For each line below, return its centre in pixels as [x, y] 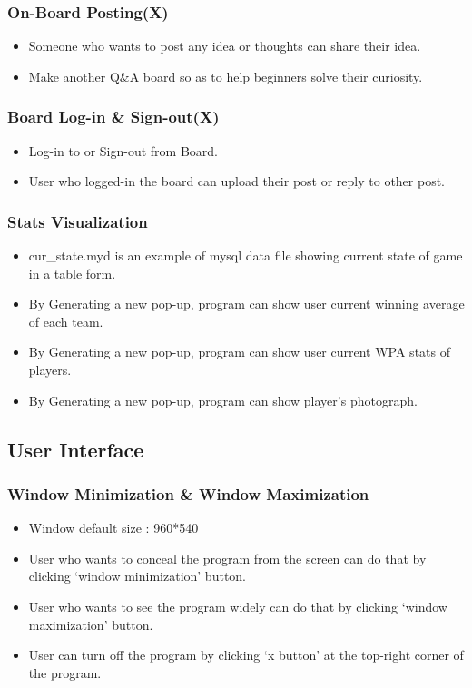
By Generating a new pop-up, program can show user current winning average [246, 304]
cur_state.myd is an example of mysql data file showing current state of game [246, 256]
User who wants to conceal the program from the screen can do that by [227, 558]
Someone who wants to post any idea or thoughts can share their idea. [225, 46]
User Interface [76, 449]
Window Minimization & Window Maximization [188, 493]
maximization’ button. [91, 624]
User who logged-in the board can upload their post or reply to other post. [237, 181]
